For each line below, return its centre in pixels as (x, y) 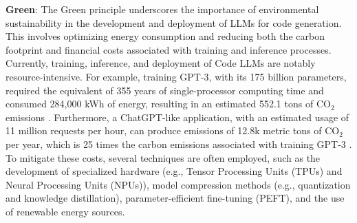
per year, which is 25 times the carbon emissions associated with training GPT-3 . (179, 144)
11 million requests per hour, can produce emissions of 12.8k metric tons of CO (173, 130)
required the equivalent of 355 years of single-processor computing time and (165, 90)
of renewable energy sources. (65, 211)
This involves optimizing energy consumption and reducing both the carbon (165, 36)
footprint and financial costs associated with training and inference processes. (169, 49)
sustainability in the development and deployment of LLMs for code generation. (174, 22)
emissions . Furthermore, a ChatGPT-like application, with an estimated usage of (177, 117)
